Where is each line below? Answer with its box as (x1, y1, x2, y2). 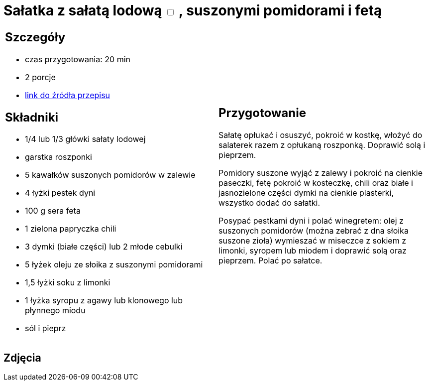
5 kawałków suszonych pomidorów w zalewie (25, 170, 196, 180)
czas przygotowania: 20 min (25, 54, 130, 64)
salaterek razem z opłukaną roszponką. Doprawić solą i (218, 140, 426, 150)
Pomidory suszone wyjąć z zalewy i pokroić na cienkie (218, 168, 423, 178)
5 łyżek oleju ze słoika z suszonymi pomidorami (25, 259, 203, 270)
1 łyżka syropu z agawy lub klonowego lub (25, 295, 183, 306)
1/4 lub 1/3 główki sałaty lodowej (25, 134, 146, 144)
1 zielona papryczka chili (25, 224, 116, 234)
